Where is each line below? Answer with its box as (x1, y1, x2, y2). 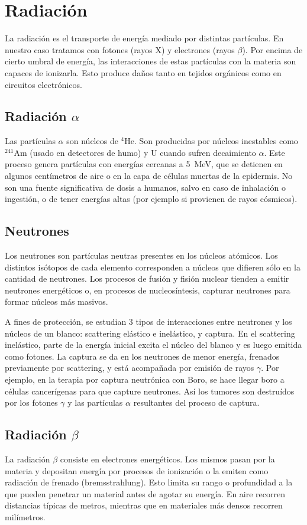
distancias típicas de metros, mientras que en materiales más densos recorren (5, 499, 283, 511)
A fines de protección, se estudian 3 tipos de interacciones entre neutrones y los (5, 315, 292, 328)
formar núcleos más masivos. (5, 295, 108, 308)
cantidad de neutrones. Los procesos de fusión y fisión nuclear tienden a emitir (5, 272, 289, 285)
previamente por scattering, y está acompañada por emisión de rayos (5, 361, 254, 374)
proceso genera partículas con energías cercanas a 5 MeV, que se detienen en (5, 158, 283, 170)
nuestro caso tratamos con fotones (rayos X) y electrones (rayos (5, 43, 235, 56)
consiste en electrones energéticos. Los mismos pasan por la (60, 452, 275, 465)
